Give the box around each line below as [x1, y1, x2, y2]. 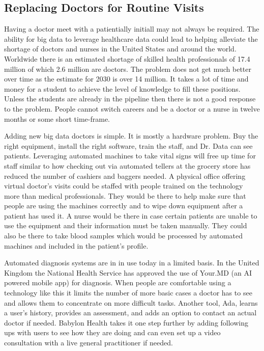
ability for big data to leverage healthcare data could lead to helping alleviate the [4, 33, 258, 44]
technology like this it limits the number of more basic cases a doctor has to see [4, 287, 252, 298]
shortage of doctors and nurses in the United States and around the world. [4, 43, 237, 54]
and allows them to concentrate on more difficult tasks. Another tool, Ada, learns [4, 297, 258, 308]
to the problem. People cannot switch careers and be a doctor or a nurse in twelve [4, 103, 260, 114]
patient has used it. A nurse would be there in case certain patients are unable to [4, 210, 257, 221]
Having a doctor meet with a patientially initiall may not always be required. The [4, 23, 259, 34]
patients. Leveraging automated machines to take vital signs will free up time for [4, 150, 256, 161]
